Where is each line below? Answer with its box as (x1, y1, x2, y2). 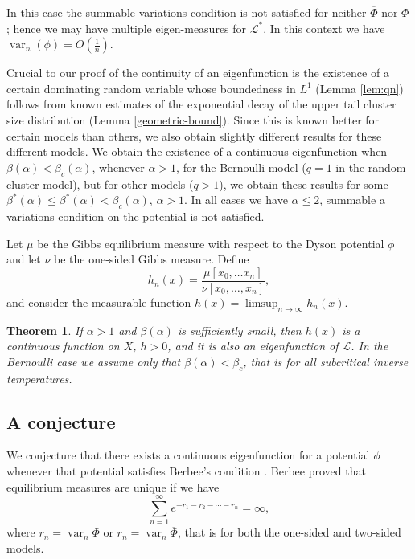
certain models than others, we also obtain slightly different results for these (6, 127, 382, 144)
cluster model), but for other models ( (6, 175, 194, 192)
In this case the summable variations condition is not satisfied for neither (6, 4, 367, 20)
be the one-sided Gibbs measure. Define (54, 251, 249, 267)
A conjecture (6, 409, 116, 434)
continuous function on (6, 337, 120, 354)
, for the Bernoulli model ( (176, 158, 306, 175)
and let (6, 251, 41, 267)
